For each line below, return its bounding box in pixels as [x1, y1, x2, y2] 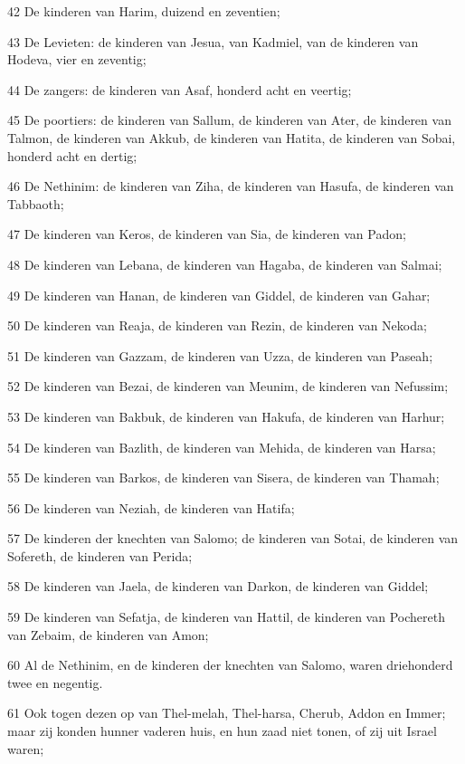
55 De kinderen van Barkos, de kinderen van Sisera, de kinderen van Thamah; [7, 468, 440, 487]
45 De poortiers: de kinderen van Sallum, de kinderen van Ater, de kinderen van [7, 110, 451, 129]
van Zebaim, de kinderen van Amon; [7, 625, 209, 644]
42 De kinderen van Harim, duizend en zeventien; [7, 2, 280, 20]
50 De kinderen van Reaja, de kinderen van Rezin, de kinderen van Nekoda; [7, 316, 427, 335]
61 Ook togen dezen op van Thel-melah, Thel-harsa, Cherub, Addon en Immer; [7, 703, 446, 722]
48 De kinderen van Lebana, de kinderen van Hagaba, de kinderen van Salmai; [7, 254, 442, 273]
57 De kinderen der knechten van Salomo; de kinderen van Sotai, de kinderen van [7, 529, 459, 548]
